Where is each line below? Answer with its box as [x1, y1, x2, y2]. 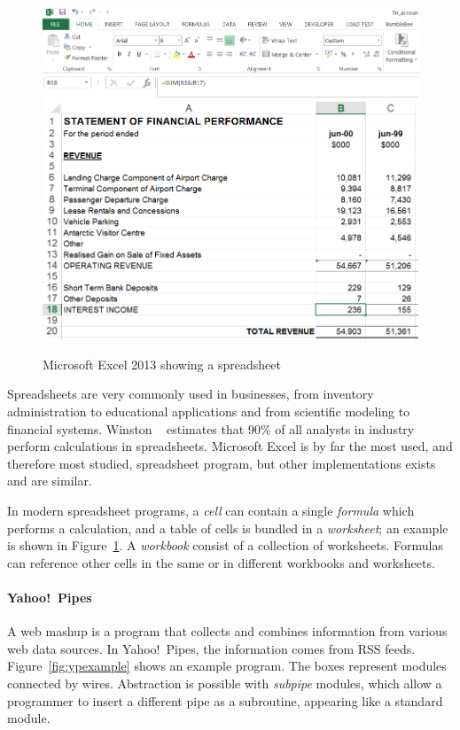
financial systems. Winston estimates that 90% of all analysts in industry [7, 419, 415, 438]
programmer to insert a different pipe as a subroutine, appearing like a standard [7, 691, 443, 710]
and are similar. [7, 471, 92, 490]
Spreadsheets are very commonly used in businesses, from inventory [7, 384, 374, 403]
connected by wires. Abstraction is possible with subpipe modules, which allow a [7, 673, 442, 692]
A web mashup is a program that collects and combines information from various [7, 622, 448, 641]
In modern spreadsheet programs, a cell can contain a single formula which [7, 501, 415, 519]
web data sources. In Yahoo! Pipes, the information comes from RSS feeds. [7, 639, 416, 657]
